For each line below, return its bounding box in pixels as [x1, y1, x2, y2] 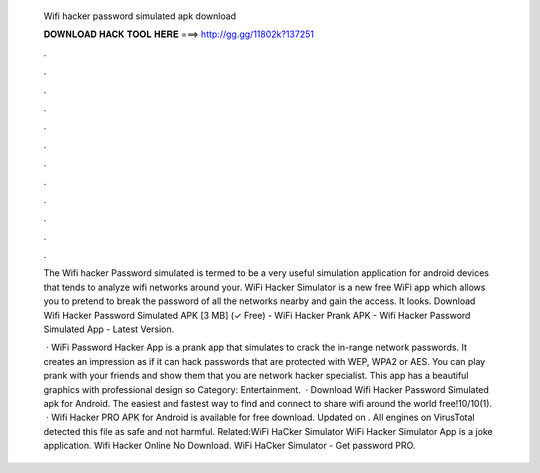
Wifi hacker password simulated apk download [43, 10, 237, 22]
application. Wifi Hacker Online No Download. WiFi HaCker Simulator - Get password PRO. [43, 440, 416, 452]
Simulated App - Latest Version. [43, 323, 175, 335]
